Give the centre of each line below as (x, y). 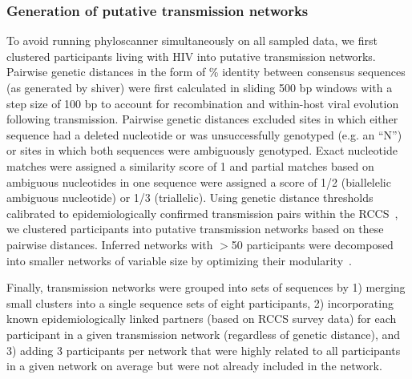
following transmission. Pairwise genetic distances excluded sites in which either (202, 119)
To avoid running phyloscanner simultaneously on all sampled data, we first (192, 40)
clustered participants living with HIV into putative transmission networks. (191, 56)
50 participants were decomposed (312, 244)
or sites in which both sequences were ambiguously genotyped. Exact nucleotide (202, 150)
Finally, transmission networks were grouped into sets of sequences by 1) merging (206, 287)
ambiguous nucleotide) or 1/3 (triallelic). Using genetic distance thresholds (190, 198)
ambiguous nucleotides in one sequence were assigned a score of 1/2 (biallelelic (199, 181)
